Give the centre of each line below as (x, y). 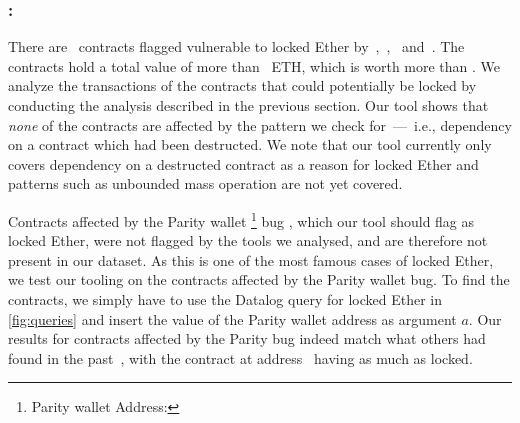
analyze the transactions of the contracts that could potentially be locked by (242, 85)
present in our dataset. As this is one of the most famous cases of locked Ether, (251, 259)
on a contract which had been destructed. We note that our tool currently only (250, 144)
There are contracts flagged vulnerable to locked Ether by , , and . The (236, 46)
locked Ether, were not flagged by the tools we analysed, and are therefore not (248, 240)
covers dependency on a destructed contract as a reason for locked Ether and (243, 163)
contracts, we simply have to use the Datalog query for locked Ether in (225, 299)
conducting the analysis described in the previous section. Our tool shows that (248, 105)
